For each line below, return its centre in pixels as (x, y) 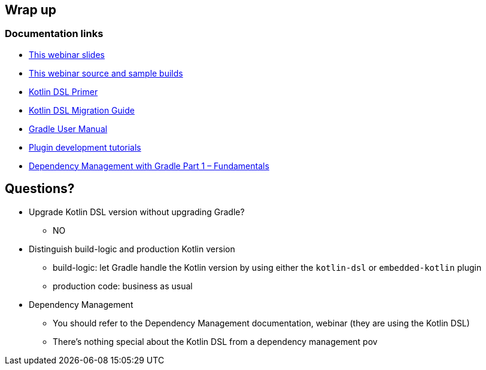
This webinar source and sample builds (106, 73)
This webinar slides (67, 54)
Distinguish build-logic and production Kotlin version (132, 249)
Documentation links (54, 34)
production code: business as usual (123, 286)
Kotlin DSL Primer (63, 91)
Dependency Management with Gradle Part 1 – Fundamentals (149, 166)
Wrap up (31, 10)
